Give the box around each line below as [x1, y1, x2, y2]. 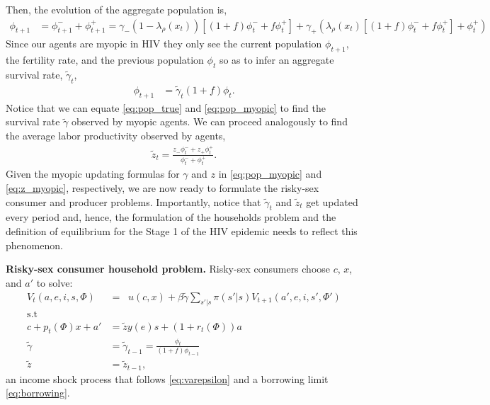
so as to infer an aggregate [219, 52, 334, 67]
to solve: [36, 275, 73, 290]
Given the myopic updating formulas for [6, 166, 180, 181]
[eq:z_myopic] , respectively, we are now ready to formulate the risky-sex [6, 181, 319, 195]
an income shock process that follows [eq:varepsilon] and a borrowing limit [6, 371, 329, 386]
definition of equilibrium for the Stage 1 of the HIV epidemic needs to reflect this [6, 224, 358, 238]
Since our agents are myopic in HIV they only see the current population [6, 36, 322, 51]
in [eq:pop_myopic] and [218, 166, 322, 181]
